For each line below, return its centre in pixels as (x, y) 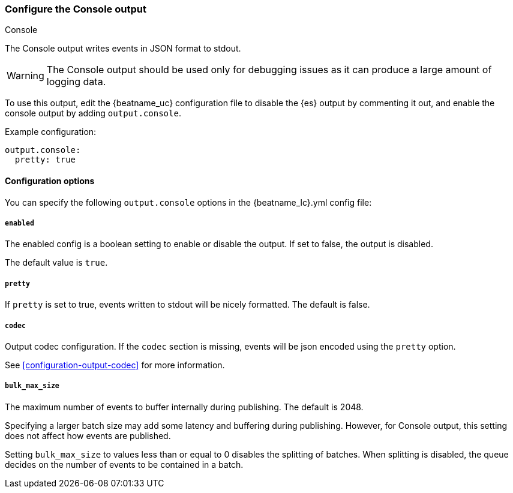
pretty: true (45, 160)
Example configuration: (51, 132)
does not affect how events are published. (88, 435)
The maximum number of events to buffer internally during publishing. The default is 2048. (184, 407)
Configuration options (50, 181)
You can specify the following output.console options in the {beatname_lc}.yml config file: (188, 202)
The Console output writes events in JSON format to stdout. (123, 49)
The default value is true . (56, 263)
